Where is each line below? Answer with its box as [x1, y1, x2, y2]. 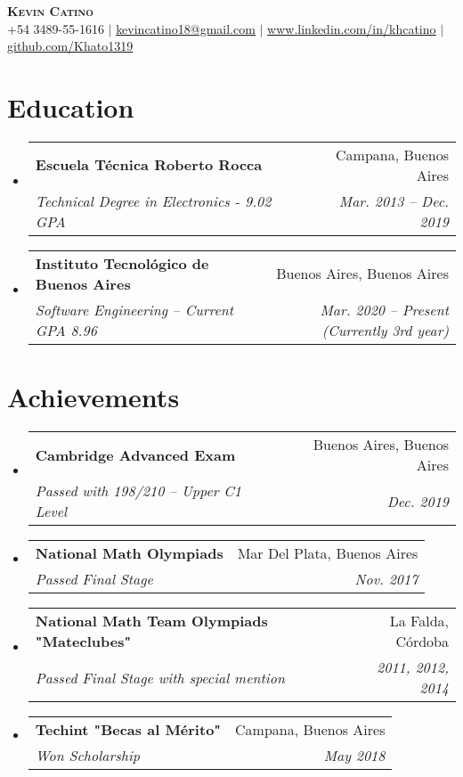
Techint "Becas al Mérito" [35, 719, 222, 740]
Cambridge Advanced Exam [35, 444, 236, 465]
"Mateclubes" [35, 631, 132, 652]
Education [7, 88, 134, 125]
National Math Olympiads [35, 543, 223, 564]
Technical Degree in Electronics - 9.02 [35, 190, 272, 211]
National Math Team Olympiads [35, 610, 268, 632]
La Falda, [389, 610, 449, 632]
